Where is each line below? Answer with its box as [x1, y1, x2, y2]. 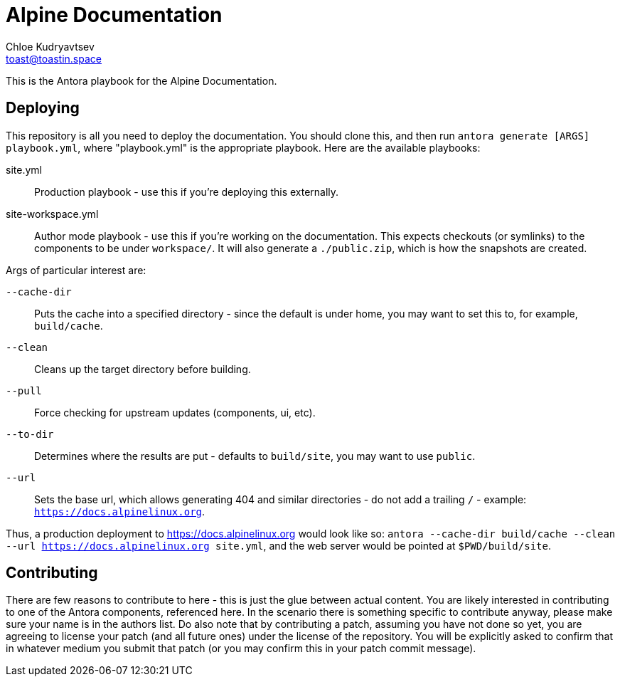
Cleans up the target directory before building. [34, 362, 251, 375]
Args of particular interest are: [6, 263, 146, 276]
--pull [6, 384, 42, 397]
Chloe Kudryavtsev [6, 40, 95, 53]
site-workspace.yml [6, 207, 99, 220]
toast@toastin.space [6, 52, 102, 65]
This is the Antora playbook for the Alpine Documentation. [6, 74, 277, 87]
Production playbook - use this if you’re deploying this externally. [34, 185, 339, 198]
